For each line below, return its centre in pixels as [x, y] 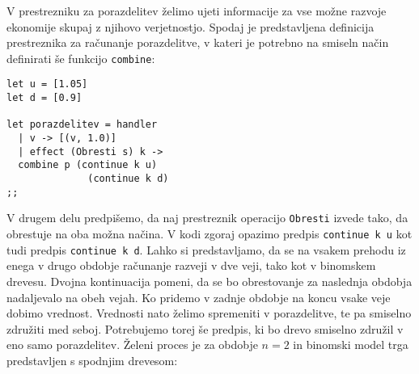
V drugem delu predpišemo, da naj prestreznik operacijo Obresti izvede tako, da [207, 218]
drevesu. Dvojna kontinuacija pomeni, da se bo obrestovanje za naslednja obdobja [209, 281]
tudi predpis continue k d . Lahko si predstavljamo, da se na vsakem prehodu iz [206, 249]
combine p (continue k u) [88, 165]
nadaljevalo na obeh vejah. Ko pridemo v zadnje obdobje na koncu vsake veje [199, 297]
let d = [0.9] [44, 98]
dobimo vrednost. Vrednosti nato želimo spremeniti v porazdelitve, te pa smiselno [209, 313]
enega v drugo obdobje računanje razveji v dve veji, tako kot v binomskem [191, 265]
